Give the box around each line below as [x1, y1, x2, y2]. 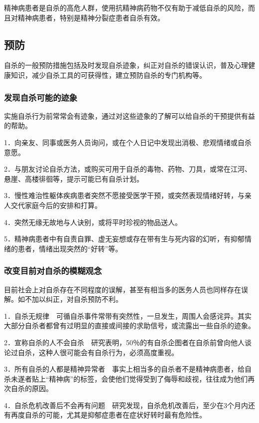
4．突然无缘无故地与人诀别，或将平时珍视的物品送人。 [4, 216, 182, 227]
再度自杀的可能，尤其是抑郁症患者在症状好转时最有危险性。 [10, 410, 206, 420]
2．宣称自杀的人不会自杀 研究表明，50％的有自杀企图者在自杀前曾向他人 [4, 337, 245, 347]
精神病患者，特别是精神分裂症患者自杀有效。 [17, 12, 164, 22]
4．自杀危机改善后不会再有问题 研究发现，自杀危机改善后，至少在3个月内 [4, 400, 248, 410]
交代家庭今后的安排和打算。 [10, 200, 102, 210]
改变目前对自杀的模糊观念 [4, 264, 102, 277]
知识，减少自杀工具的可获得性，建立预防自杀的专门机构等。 [10, 69, 206, 80]
